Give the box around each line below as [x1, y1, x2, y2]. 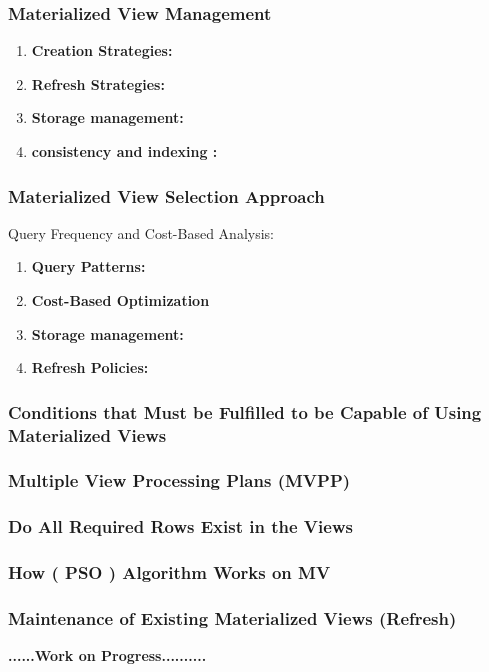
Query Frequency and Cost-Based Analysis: [8, 222, 274, 243]
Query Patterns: [31, 256, 146, 277]
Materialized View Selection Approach [8, 183, 325, 208]
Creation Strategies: [31, 40, 173, 61]
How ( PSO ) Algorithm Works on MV [8, 560, 331, 585]
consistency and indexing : [31, 141, 218, 161]
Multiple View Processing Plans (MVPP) [8, 468, 351, 493]
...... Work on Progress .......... [8, 645, 207, 666]
